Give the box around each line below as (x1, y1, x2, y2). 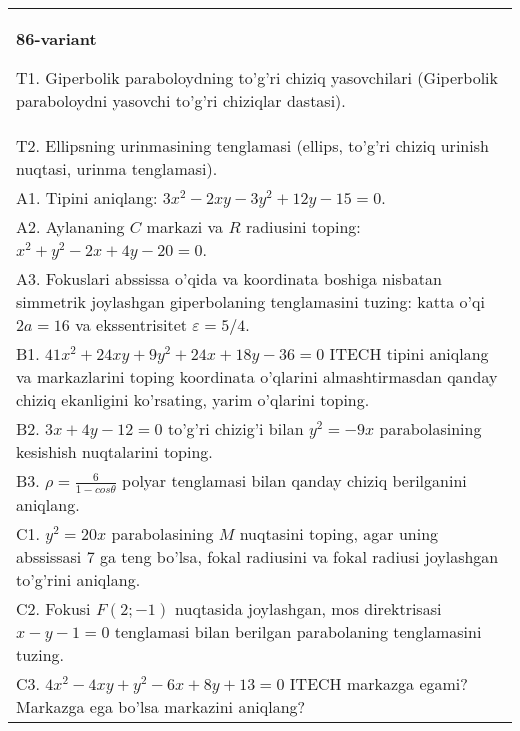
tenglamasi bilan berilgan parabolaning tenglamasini (114, 619, 482, 643)
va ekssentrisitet (75, 313, 187, 336)
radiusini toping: (245, 215, 361, 238)
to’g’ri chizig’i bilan (167, 417, 304, 440)
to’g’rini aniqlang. (16, 567, 141, 591)
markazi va (146, 215, 224, 238)
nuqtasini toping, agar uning (239, 521, 439, 545)
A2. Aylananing (16, 215, 125, 238)
